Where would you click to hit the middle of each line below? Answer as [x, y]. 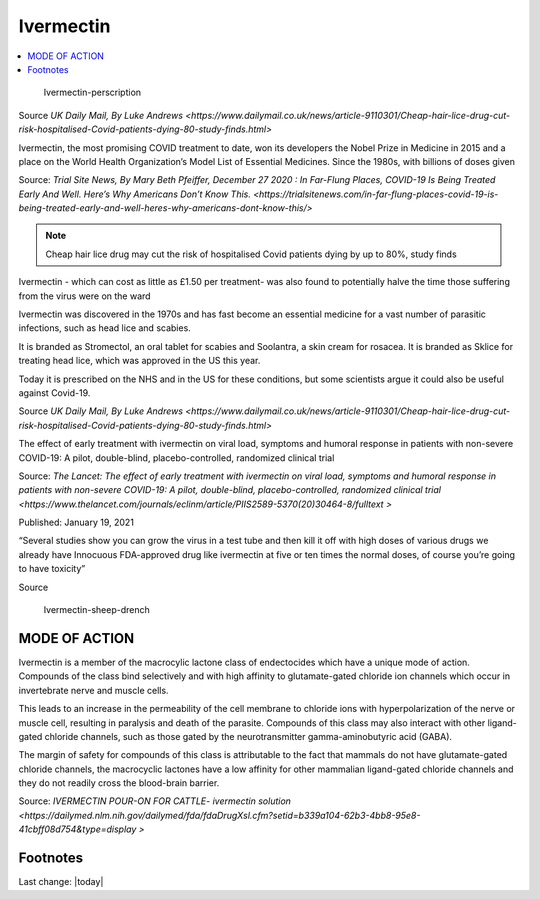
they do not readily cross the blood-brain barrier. [119, 783]
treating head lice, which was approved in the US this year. [139, 361]
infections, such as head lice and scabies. [105, 328]
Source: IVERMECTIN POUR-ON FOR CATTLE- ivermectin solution [155, 801]
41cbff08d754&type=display [77, 829]
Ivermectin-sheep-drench [96, 610]
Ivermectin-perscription [92, 92]
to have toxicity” [52, 569]
